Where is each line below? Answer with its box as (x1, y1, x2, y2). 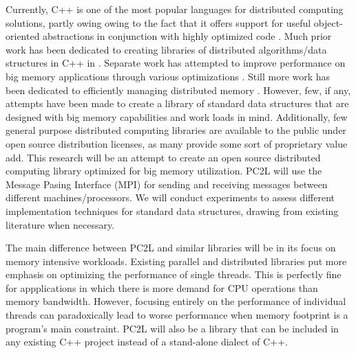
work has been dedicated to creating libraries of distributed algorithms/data (6, 42, 327, 56)
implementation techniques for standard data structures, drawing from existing (6, 203, 339, 218)
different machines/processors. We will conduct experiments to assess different (6, 190, 335, 205)
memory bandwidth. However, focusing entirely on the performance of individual (6, 294, 346, 308)
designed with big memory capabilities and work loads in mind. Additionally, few (6, 109, 348, 124)
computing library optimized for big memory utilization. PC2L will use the (6, 163, 322, 178)
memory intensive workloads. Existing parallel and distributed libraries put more (6, 253, 347, 268)
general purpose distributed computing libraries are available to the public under (6, 123, 346, 137)
